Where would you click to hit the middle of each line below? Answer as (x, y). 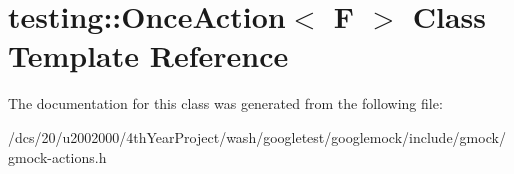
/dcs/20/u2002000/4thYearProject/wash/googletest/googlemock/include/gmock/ (257, 136)
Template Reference (148, 55)
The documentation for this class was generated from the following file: (225, 103)
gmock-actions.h (57, 156)
